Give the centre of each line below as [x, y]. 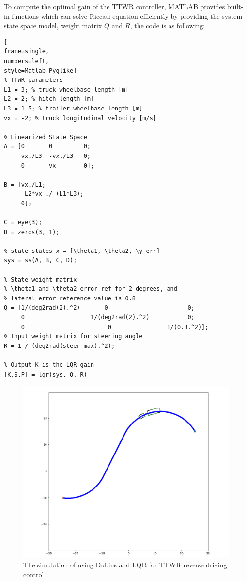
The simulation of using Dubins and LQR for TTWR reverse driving [125, 565]
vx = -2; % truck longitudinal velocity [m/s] [80, 118]
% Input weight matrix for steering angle [73, 337]
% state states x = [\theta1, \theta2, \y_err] [82, 251]
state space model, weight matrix [53, 25]
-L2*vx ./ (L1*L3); [52, 194]
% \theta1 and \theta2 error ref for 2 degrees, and [91, 289]
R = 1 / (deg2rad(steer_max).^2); [60, 346]
